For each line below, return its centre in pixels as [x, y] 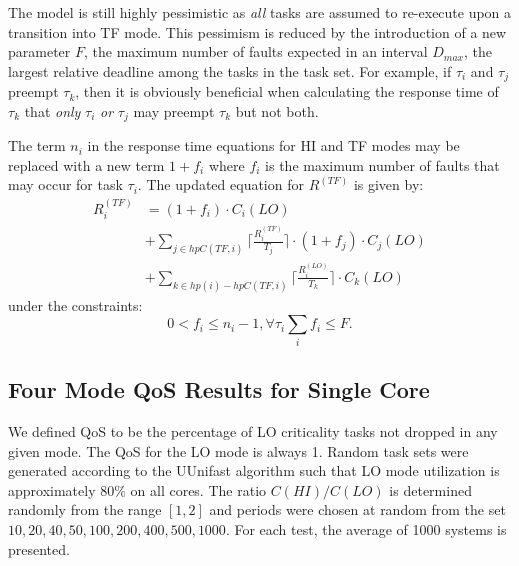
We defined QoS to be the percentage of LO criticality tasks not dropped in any [253, 430]
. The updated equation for [220, 184]
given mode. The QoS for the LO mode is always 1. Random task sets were [238, 450]
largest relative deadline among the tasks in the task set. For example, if [230, 70]
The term [37, 145]
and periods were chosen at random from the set [357, 509]
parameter [39, 51]
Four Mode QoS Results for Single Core [219, 389]
